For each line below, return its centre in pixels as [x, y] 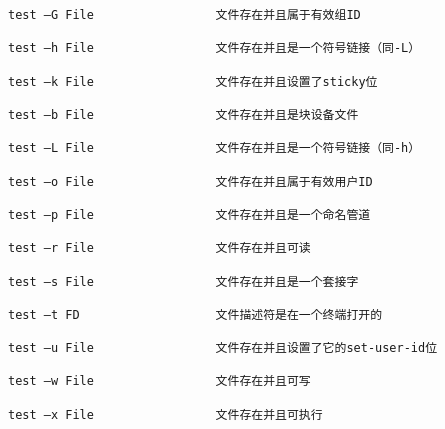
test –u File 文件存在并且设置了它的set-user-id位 [223, 348]
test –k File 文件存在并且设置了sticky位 [193, 81]
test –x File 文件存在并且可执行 [165, 414]
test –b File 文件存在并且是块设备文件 [183, 114]
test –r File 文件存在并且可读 [159, 248]
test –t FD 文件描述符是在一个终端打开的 [195, 314]
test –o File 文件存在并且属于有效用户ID [190, 181]
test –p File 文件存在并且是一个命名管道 [189, 214]
